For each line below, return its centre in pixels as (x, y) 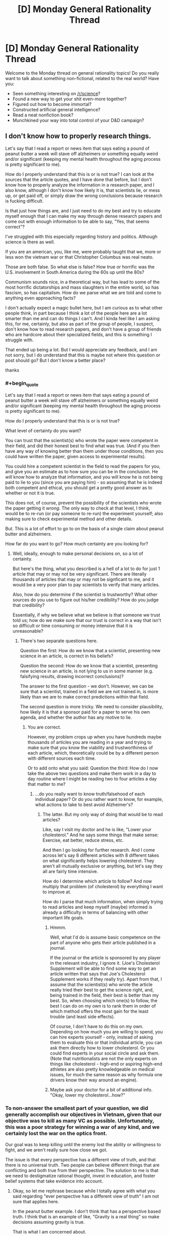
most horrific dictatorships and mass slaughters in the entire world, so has (82, 287)
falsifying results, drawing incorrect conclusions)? (72, 676)
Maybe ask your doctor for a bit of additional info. (101, 1090)
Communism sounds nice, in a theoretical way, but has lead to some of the (82, 282)
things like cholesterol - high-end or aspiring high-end (106, 1064)
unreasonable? (28, 631)
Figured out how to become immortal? (52, 104)
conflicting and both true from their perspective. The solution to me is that (82, 1170)
